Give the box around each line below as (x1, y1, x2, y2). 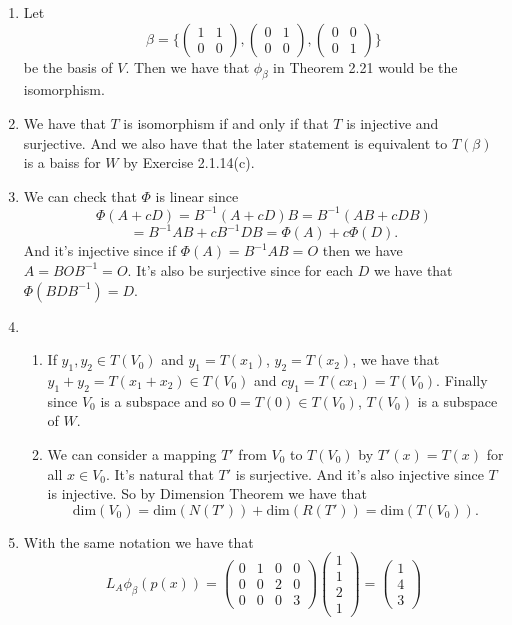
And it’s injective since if (23, 240, 177, 261)
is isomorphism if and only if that (123, 112, 329, 133)
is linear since (155, 185, 239, 206)
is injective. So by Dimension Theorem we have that (47, 483, 367, 504)
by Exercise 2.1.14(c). (123, 152, 255, 173)
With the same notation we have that (23, 531, 254, 552)
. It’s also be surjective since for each (127, 259, 354, 280)
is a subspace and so (100, 390, 225, 411)
